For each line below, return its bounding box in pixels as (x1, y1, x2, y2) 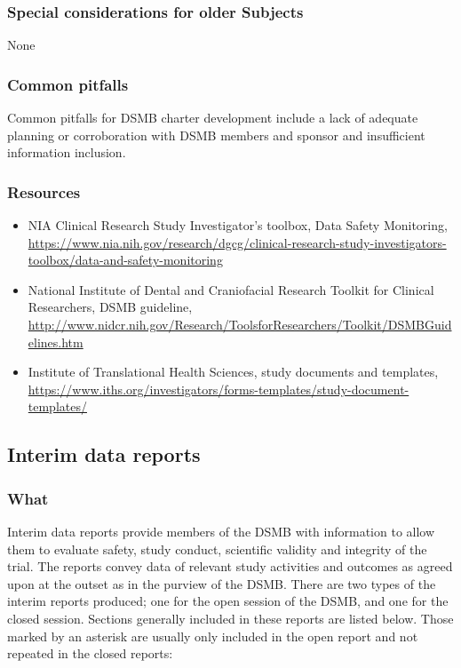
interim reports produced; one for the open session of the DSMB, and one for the (7, 592, 449, 610)
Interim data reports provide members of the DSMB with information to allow (7, 521, 435, 540)
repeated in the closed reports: (7, 644, 173, 663)
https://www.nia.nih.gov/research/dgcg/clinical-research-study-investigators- (28, 233, 447, 251)
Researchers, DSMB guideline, (28, 298, 193, 316)
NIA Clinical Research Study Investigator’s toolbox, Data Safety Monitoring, (28, 216, 448, 235)
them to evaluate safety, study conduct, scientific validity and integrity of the (7, 539, 427, 558)
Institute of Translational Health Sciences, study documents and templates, (28, 362, 439, 381)
